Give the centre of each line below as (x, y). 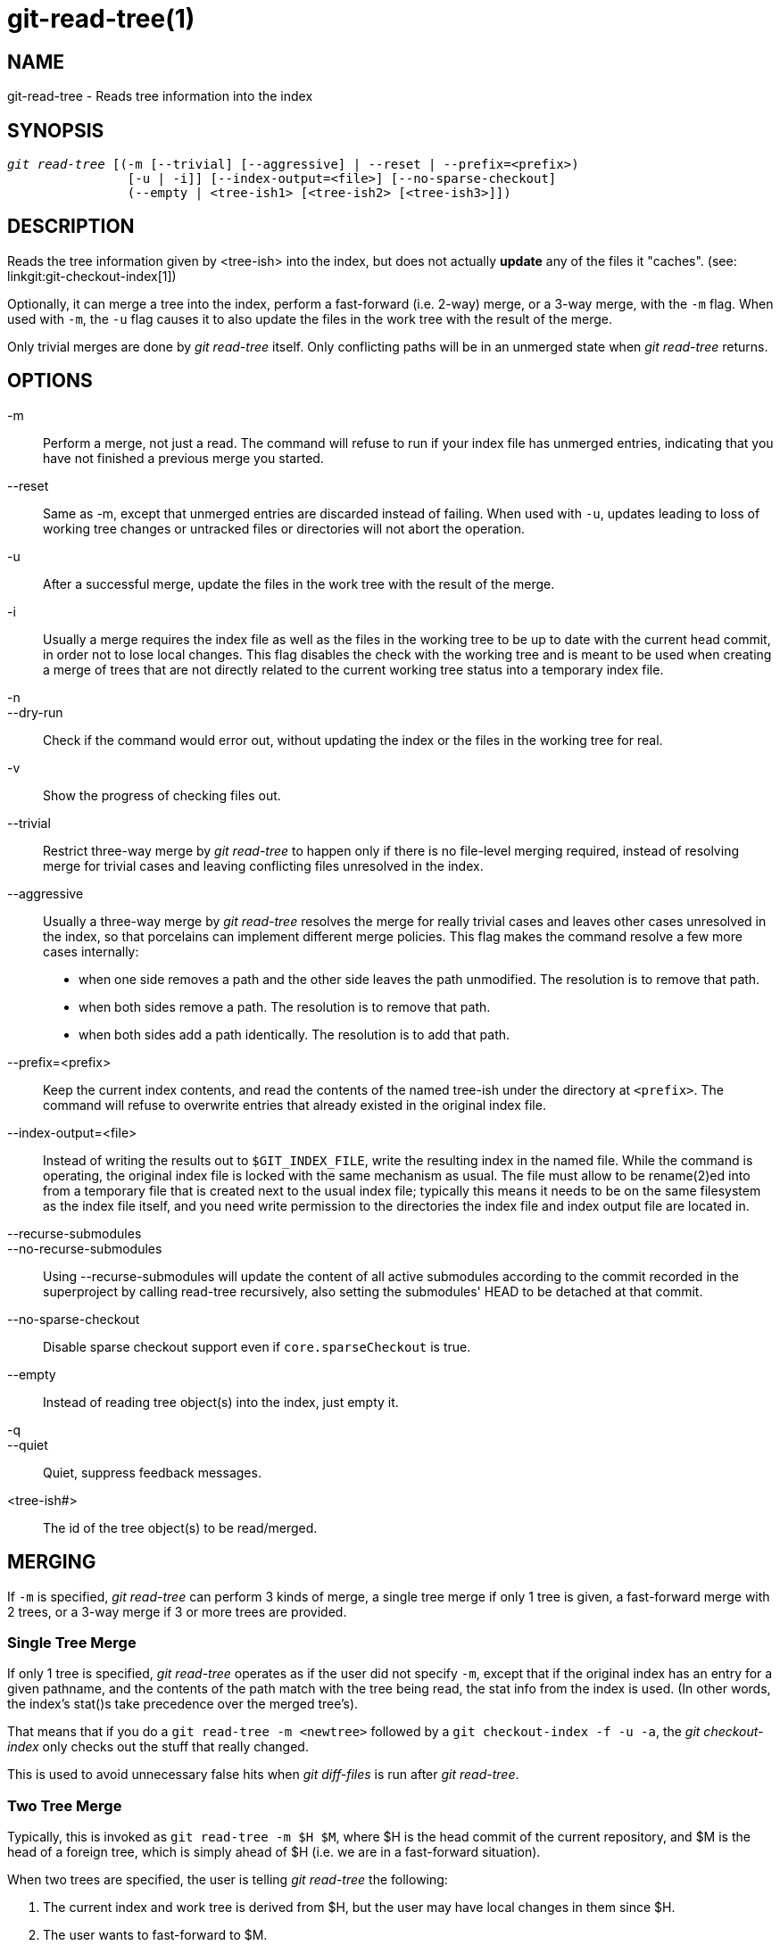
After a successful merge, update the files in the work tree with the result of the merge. (299, 583)
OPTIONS (50, 381)
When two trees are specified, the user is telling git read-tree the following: (228, 1880)
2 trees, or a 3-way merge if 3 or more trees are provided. (177, 1611)
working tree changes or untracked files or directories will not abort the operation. (284, 528)
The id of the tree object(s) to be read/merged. (180, 1527)
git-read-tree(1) (101, 19)
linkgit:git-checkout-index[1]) (92, 276)
